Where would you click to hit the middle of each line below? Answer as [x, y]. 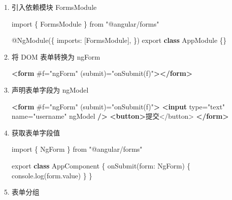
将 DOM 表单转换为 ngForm [56, 56]
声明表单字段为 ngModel [50, 89]
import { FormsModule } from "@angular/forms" [85, 23]
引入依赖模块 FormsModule [54, 7]
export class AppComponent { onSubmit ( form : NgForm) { [101, 165]
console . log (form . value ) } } [52, 175]
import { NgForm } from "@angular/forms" [77, 149]
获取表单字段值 [36, 132]
